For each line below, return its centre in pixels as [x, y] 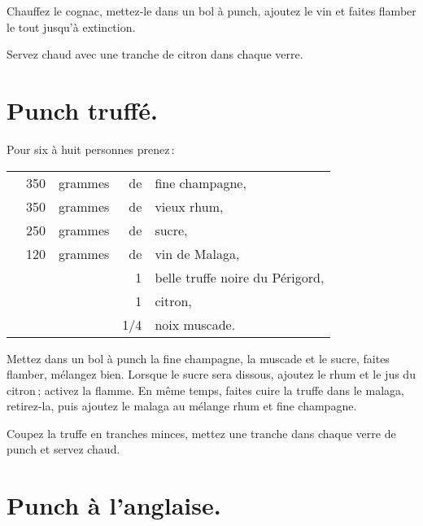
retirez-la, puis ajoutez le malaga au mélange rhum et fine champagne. [182, 406]
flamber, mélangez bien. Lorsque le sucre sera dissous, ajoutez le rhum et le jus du [211, 374]
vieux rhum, [189, 206]
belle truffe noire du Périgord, [240, 277]
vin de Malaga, [197, 253]
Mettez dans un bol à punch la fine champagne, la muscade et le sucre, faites [198, 358]
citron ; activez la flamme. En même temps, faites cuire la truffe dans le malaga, [205, 390]
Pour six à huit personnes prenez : [91, 149]
